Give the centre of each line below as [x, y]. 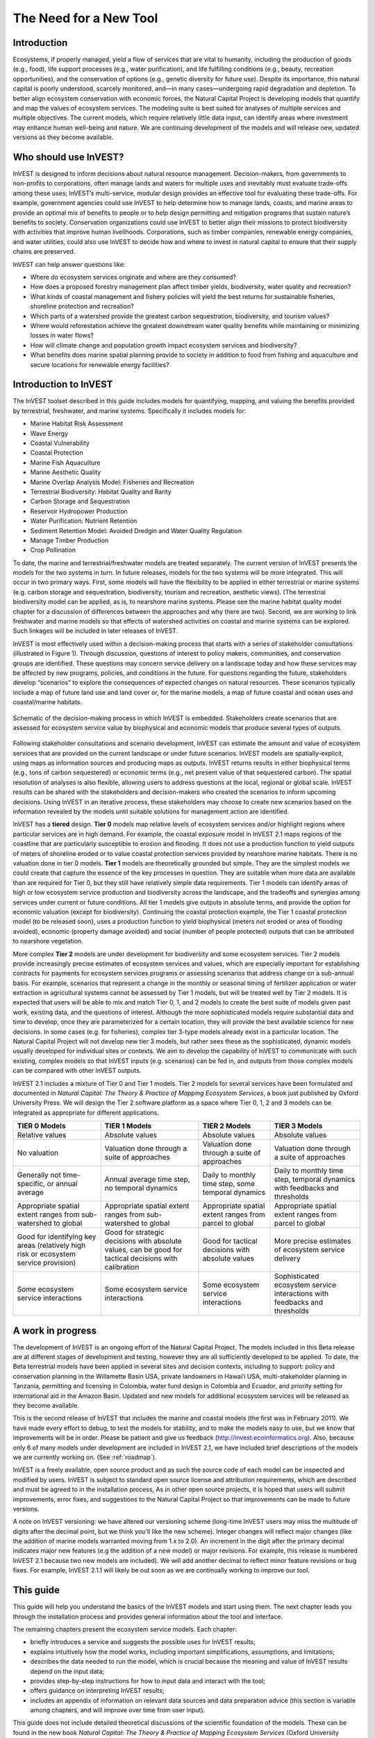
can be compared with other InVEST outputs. [77, 1071]
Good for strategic [134, 1233]
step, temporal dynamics [315, 1180]
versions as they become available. [63, 137]
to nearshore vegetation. [48, 941]
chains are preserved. [44, 252]
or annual [62, 1184]
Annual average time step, [147, 1180]
